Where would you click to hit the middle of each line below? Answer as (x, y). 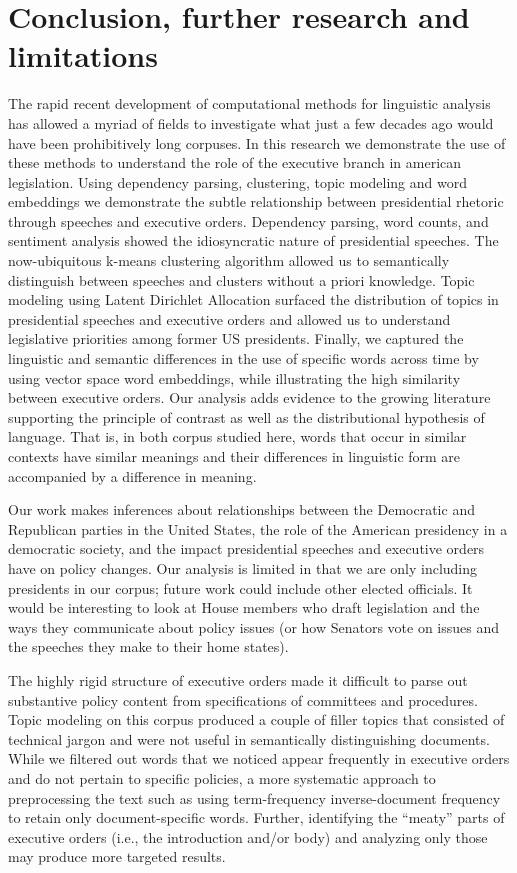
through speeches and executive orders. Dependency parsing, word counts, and (248, 220)
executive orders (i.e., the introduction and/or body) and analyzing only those (248, 836)
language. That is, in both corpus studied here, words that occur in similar (237, 436)
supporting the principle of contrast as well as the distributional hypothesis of (246, 416)
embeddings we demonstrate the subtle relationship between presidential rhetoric (256, 201)
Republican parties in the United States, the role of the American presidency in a (258, 528)
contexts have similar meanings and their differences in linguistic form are (234, 456)
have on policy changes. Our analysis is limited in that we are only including (243, 567)
